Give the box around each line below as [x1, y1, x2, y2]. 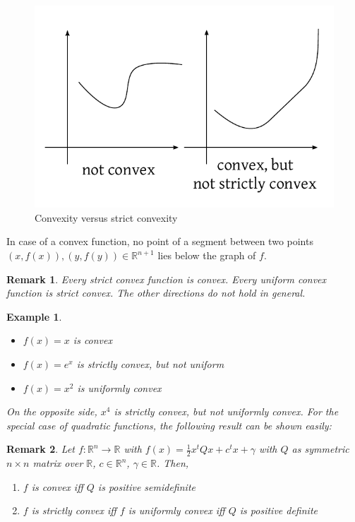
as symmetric [291, 441, 349, 456]
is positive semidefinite [97, 479, 195, 494]
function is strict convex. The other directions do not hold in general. [6, 285, 306, 300]
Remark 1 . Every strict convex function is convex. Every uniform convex [6, 271, 327, 286]
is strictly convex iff [31, 503, 116, 518]
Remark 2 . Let [6, 441, 75, 456]
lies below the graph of [157, 248, 256, 263]
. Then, [156, 456, 189, 470]
